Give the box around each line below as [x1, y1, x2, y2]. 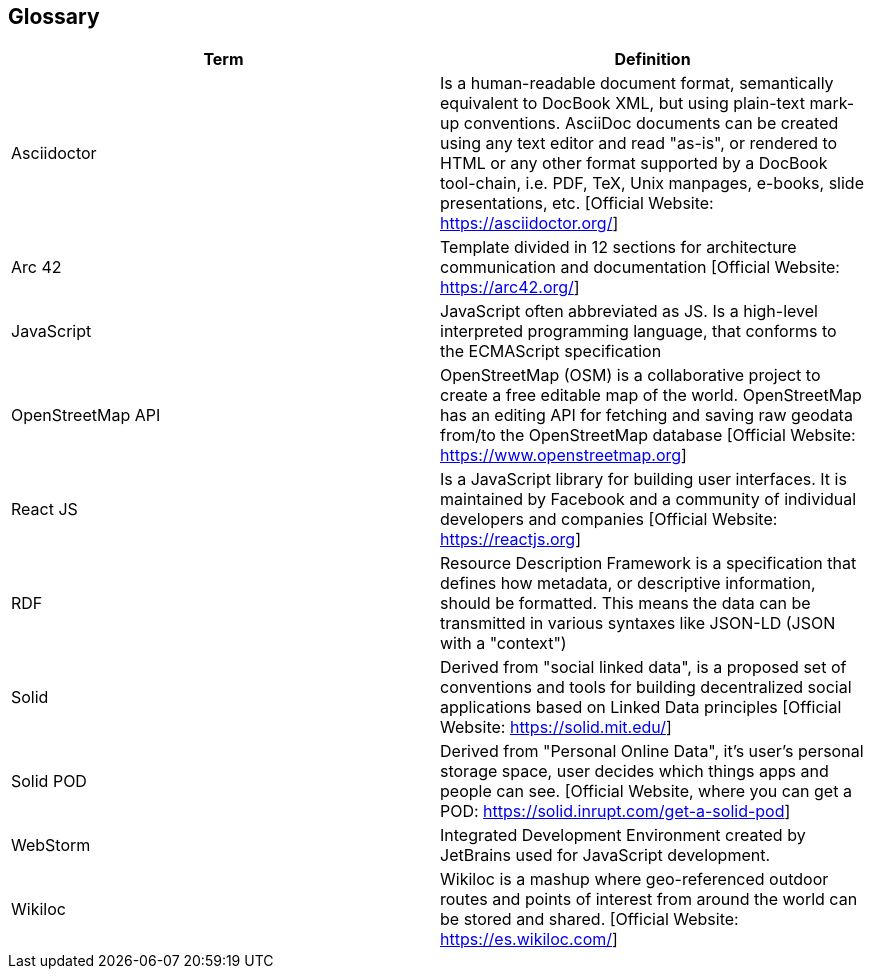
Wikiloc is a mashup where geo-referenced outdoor [440, 869, 829, 890]
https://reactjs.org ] [440, 529, 582, 550]
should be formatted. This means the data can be [440, 593, 811, 614]
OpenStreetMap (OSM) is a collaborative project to [440, 365, 821, 386]
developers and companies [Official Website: [440, 509, 778, 530]
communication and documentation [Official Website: [440, 257, 840, 278]
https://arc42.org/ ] [440, 277, 580, 298]
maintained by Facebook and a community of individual [440, 489, 857, 510]
